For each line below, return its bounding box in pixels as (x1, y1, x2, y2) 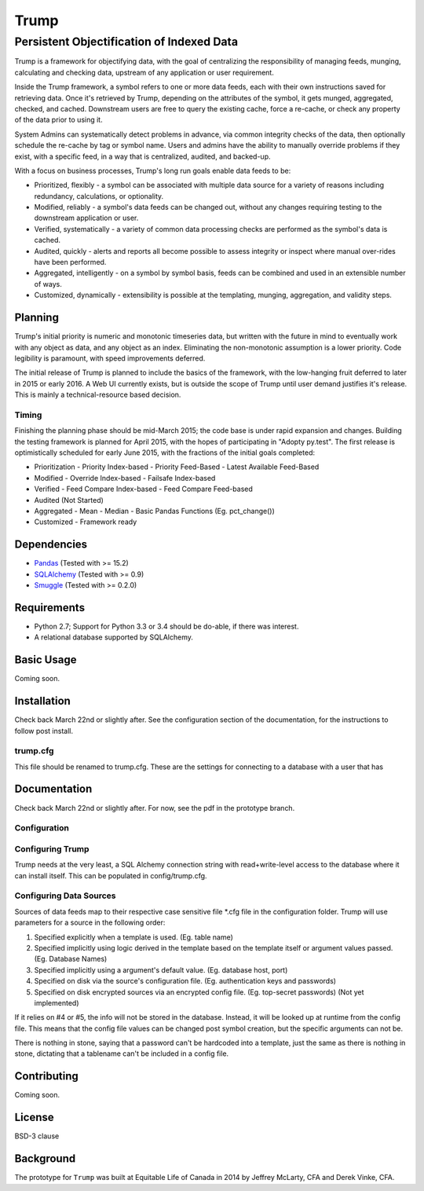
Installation (14, 694, 71, 708)
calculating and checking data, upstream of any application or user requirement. (14, 68, 274, 77)
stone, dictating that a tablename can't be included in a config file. (14, 1049, 229, 1058)
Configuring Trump (14, 843, 90, 854)
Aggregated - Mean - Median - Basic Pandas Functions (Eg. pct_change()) (34, 506, 275, 515)
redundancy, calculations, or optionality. (34, 191, 164, 200)
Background (14, 1152, 76, 1166)
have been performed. (34, 258, 107, 267)
